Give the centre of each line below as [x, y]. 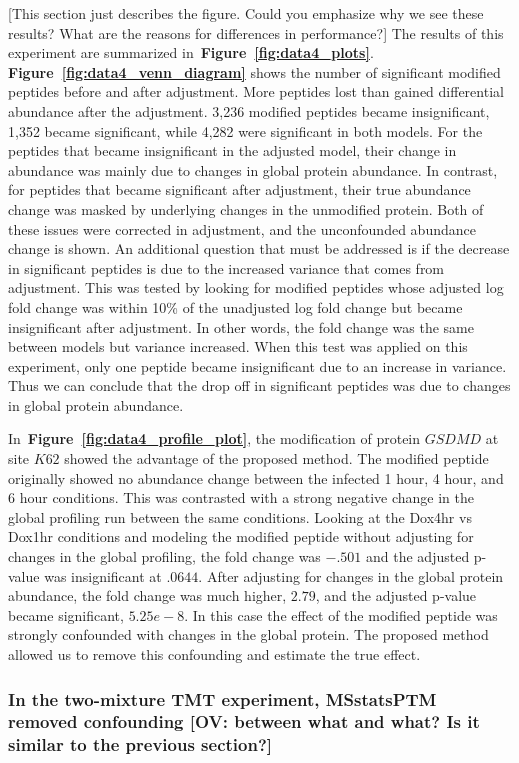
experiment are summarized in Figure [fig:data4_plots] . [191, 52]
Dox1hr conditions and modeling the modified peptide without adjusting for [241, 536]
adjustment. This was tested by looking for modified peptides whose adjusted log [256, 287]
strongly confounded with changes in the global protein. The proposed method [248, 634]
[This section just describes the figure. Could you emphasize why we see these [246, 13]
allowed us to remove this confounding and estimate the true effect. [214, 654]
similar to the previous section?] [140, 744]
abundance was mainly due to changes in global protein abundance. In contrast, [253, 169]
